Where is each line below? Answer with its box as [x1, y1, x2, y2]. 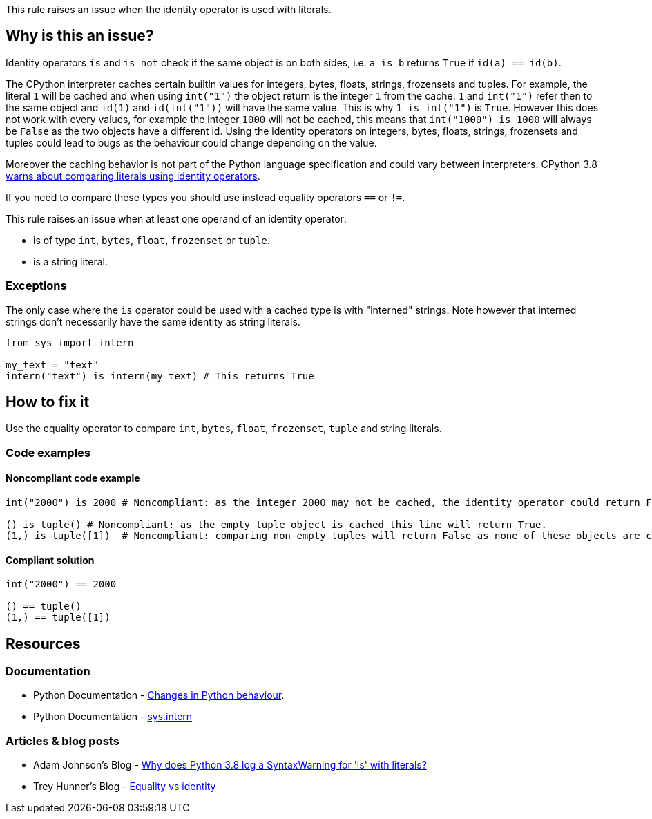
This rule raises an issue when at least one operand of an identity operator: [6, 212, 347, 225]
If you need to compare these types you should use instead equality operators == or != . [6, 191, 405, 203]
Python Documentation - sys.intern [33, 710, 193, 723]
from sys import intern [6, 337, 134, 348]
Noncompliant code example [6, 472, 140, 484]
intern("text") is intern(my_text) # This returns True [6, 370, 314, 382]
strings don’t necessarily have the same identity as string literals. [6, 315, 300, 328]
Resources [6, 634, 81, 652]
